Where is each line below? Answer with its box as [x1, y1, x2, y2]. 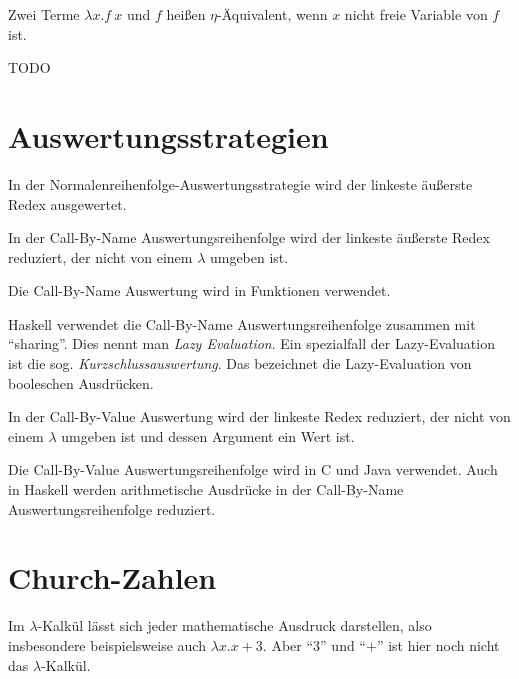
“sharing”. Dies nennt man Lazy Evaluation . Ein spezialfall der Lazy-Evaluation [8, 333, 495, 354]
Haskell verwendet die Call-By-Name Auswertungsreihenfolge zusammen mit [8, 313, 476, 334]
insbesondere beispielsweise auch [8, 634, 206, 655]
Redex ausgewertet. [8, 193, 127, 214]
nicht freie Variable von [344, 4, 488, 24]
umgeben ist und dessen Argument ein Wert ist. [61, 425, 355, 446]
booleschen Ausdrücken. [8, 372, 154, 393]
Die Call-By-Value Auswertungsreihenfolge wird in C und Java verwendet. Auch [8, 459, 498, 480]
